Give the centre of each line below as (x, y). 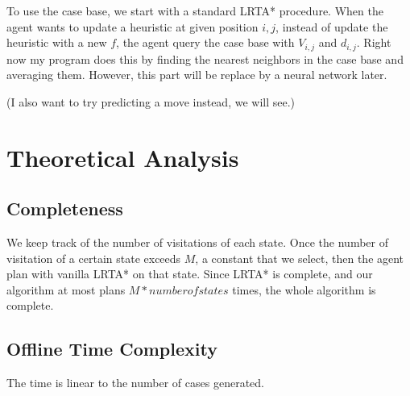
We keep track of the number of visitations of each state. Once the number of (197, 242)
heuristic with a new (57, 42)
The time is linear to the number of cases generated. (135, 383)
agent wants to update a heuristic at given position (133, 26)
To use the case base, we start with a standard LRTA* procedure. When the (195, 10)
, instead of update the (332, 26)
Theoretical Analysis (123, 157)
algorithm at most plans (66, 289)
